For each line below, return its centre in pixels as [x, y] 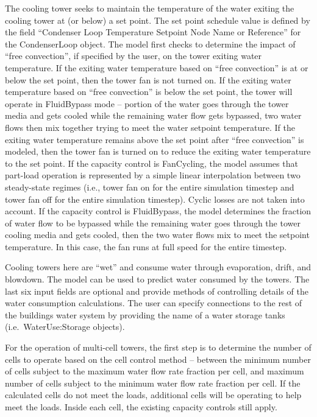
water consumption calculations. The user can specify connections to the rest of [154, 303]
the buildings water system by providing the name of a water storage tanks [145, 314]
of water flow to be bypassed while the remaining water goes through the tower [153, 223]
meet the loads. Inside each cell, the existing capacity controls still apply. [141, 407]
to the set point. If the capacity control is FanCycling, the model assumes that [151, 163]
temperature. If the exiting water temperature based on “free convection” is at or [157, 67]
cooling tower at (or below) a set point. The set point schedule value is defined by [158, 20]
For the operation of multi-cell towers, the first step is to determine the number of [158, 347]
